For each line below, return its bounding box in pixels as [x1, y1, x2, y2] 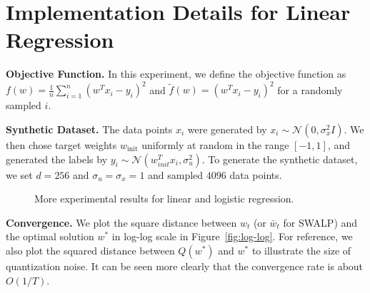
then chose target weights [6, 138, 117, 152]
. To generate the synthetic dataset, [201, 151, 358, 166]
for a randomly [277, 82, 343, 97]
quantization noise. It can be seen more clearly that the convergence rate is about [6, 258, 364, 273]
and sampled [148, 167, 204, 182]
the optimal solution [6, 229, 94, 244]
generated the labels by [6, 151, 108, 166]
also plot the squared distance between [6, 242, 175, 257]
